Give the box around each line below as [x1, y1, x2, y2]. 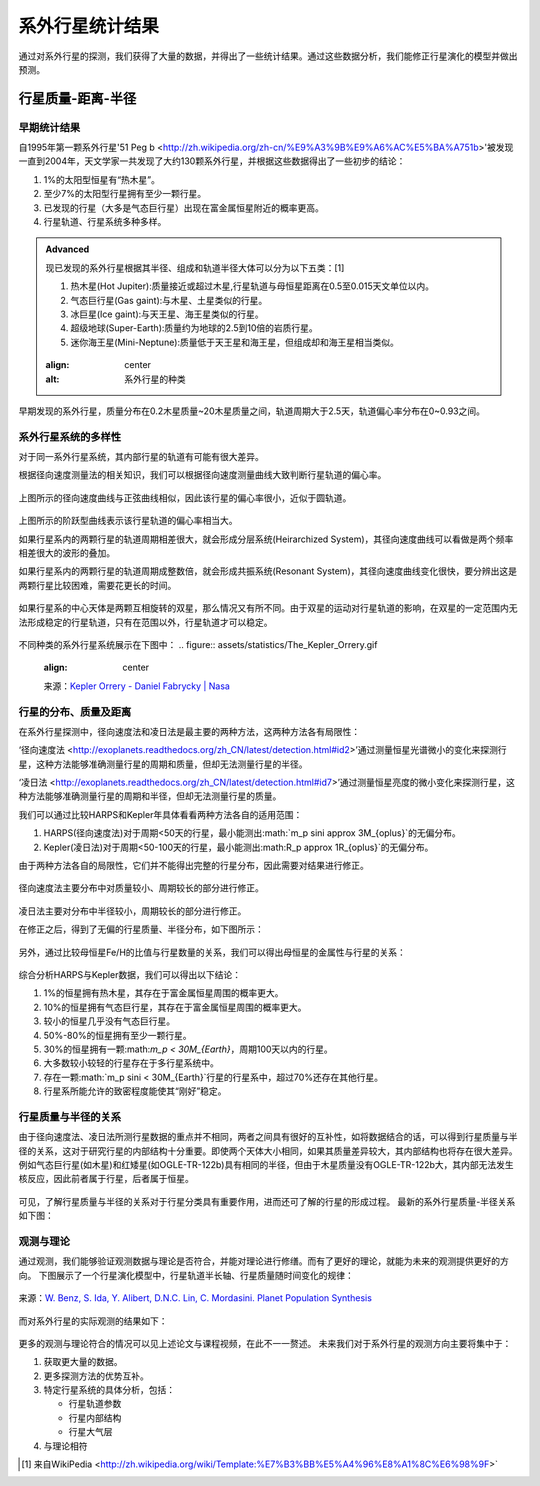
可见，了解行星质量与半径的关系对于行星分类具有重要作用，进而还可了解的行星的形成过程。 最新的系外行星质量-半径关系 [18, 1195, 516, 1207]
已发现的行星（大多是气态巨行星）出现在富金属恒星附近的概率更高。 [43, 201, 324, 214]
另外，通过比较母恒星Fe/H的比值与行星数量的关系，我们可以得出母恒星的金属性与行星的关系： [18, 946, 407, 958]
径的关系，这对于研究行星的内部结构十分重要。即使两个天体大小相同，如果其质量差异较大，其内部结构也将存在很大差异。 [18, 1145, 518, 1157]
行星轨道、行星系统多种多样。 [43, 216, 167, 228]
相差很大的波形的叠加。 [18, 547, 115, 559]
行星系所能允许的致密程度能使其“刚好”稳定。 [43, 1085, 227, 1097]
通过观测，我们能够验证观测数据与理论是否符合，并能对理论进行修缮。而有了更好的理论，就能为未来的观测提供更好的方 [18, 1255, 509, 1267]
